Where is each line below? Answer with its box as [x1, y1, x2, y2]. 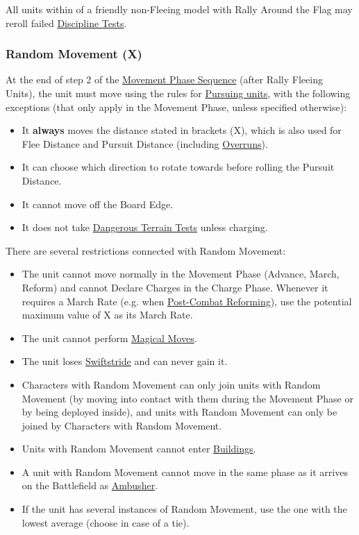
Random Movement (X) [6, 45, 142, 62]
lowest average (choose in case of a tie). [22, 515, 190, 529]
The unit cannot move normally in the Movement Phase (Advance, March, [22, 266, 340, 281]
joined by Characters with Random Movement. [22, 418, 222, 432]
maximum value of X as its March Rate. [22, 307, 193, 322]
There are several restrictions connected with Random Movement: [6, 243, 286, 257]
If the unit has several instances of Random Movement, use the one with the [22, 502, 347, 516]
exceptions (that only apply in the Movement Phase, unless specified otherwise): [6, 99, 347, 114]
